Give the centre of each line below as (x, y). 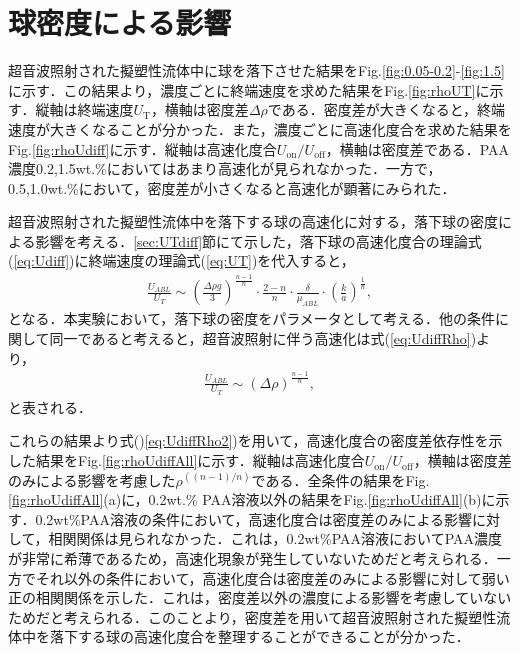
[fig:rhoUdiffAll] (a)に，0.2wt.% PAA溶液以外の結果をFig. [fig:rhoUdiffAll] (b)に (252, 499)
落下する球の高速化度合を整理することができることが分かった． (259, 636)
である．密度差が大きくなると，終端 (386, 109)
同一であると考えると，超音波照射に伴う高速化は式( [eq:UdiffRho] (260, 338)
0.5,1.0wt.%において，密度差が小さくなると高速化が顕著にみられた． (232, 187)
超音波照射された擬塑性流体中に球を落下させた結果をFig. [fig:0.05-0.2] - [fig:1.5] (256, 70)
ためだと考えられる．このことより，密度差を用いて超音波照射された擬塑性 (252, 616)
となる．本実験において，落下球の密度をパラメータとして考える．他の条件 (251, 318)
